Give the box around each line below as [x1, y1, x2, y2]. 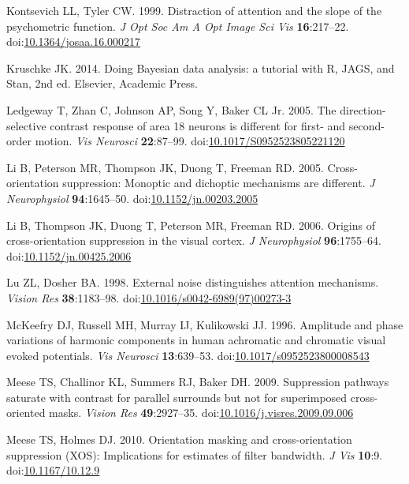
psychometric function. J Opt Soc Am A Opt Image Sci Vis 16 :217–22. [6, 17, 349, 34]
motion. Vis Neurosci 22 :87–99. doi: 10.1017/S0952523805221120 [35, 133, 345, 149]
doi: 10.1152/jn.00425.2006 [6, 247, 132, 264]
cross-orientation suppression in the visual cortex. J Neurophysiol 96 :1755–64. [6, 232, 381, 249]
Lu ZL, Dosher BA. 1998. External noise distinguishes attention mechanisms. [6, 274, 379, 291]
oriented [6, 404, 46, 421]
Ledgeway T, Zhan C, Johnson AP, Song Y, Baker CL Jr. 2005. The [6, 101, 336, 118]
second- [348, 117, 385, 133]
